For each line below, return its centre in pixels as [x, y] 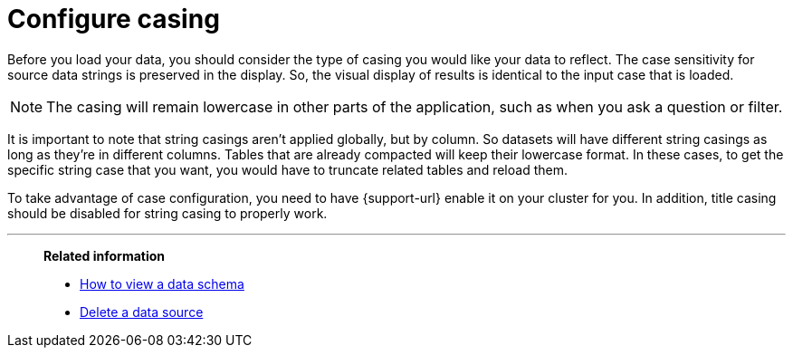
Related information [105, 255]
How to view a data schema [162, 283]
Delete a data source [142, 312]
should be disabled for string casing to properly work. [167, 213]
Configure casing [114, 19]
